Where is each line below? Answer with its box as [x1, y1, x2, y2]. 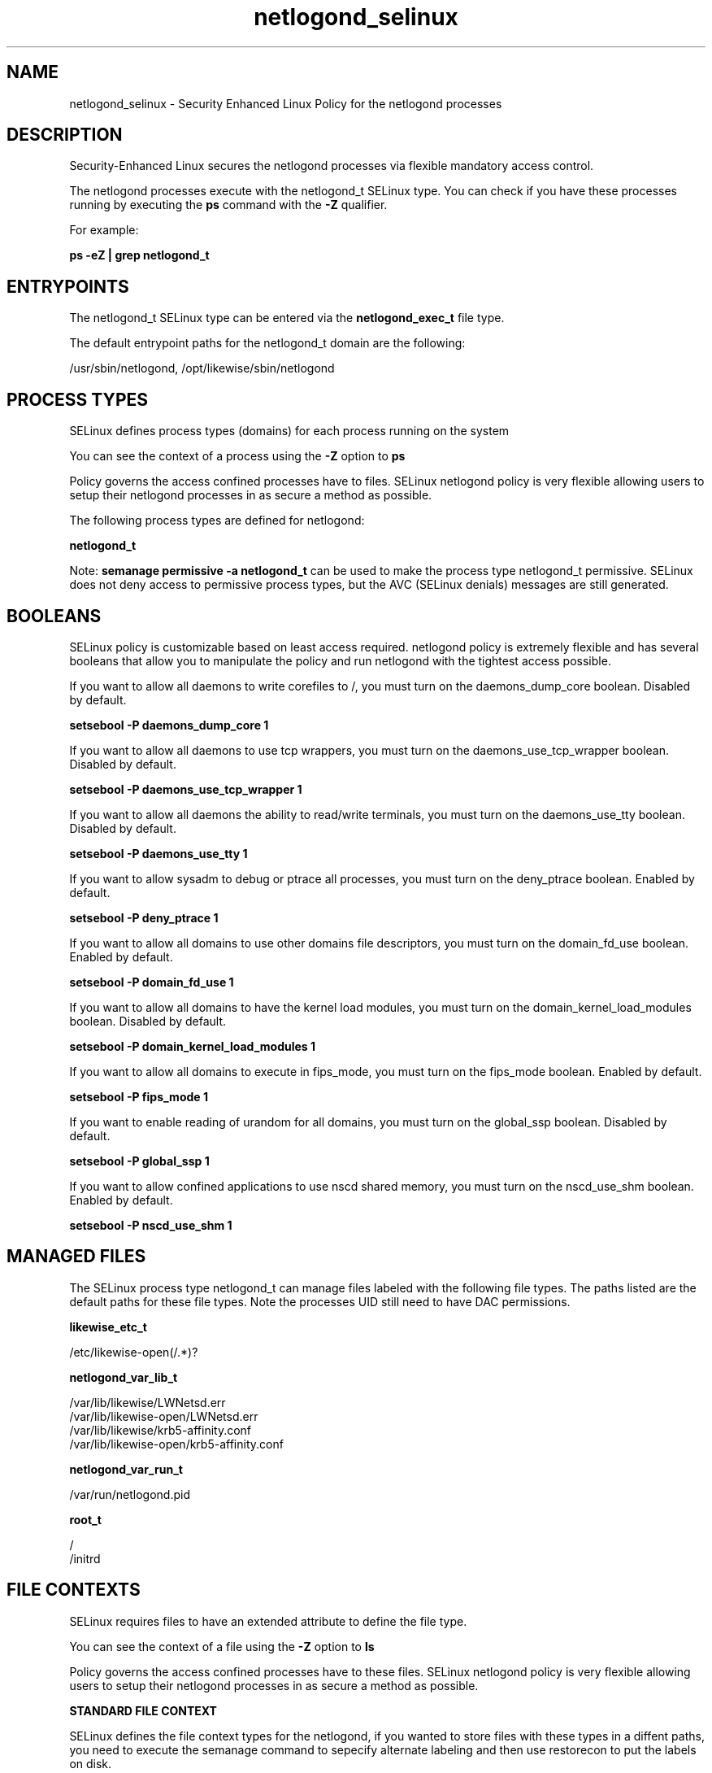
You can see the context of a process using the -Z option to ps [69, 449, 406, 464]
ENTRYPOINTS [7, 276, 129, 297]
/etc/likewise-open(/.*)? [69, 1344, 198, 1359]
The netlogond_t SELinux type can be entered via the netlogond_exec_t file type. [69, 311, 505, 325]
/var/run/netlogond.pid [69, 1487, 190, 1501]
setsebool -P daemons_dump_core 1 [69, 717, 269, 732]
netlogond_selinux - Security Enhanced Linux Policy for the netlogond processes [69, 96, 502, 111]
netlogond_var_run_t [69, 1462, 183, 1476]
